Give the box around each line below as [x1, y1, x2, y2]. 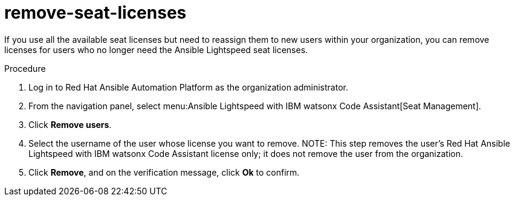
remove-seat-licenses [4, 2, 187, 23]
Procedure [4, 63, 46, 74]
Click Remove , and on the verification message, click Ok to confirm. [28, 167, 300, 177]
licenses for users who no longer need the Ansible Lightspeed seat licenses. [4, 44, 308, 55]
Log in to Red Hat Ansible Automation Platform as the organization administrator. [28, 81, 348, 92]
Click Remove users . [28, 119, 112, 130]
